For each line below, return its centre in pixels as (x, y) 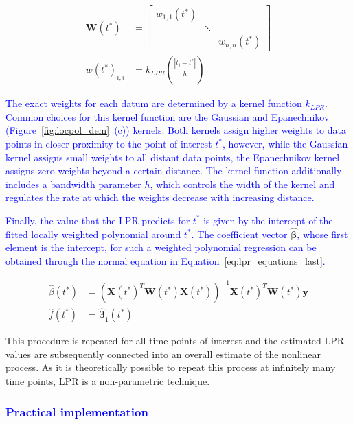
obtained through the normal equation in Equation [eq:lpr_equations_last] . (166, 260)
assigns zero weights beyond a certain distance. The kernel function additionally (174, 170)
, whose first (322, 234)
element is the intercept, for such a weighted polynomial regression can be (161, 247)
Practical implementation (77, 411)
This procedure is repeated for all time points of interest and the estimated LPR (175, 341)
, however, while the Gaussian (285, 143)
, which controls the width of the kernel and (242, 184)
